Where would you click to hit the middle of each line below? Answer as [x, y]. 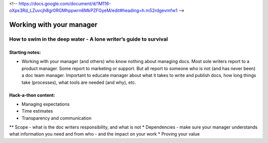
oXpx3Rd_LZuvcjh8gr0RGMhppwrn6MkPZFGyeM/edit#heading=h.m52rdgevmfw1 [93, 10]
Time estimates [37, 111]
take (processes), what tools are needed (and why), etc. [79, 82]
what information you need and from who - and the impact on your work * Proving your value [104, 134]
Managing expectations [46, 104]
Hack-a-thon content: [32, 95]
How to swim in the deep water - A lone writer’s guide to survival [89, 39]
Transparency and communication [57, 118]
